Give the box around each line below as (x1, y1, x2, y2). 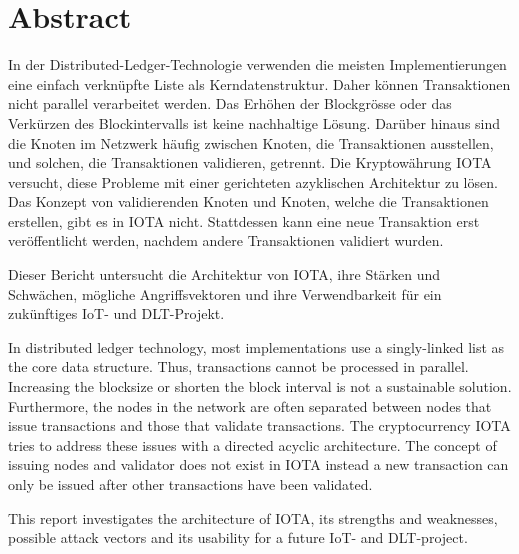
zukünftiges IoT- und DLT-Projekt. (8, 303, 225, 324)
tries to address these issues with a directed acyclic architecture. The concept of (8, 434, 497, 455)
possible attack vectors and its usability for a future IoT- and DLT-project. (8, 527, 468, 548)
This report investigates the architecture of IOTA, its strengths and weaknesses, (8, 507, 498, 528)
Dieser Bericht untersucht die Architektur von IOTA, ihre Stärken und (8, 264, 441, 285)
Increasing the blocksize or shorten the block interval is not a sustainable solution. (8, 376, 512, 397)
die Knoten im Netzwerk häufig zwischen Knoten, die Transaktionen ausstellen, (8, 132, 494, 153)
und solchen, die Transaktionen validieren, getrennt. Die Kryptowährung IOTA (8, 152, 492, 173)
